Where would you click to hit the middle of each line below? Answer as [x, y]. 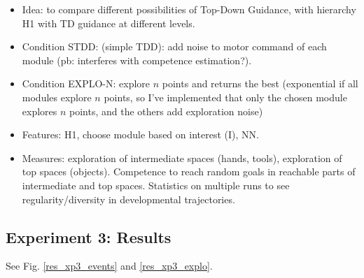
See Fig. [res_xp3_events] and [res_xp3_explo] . [109, 266]
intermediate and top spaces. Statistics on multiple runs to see [156, 185]
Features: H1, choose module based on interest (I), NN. [140, 134]
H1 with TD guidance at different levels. [108, 23]
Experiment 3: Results [89, 236]
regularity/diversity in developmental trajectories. [128, 199]
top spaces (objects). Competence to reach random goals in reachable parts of [189, 171]
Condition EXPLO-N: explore [86, 83]
